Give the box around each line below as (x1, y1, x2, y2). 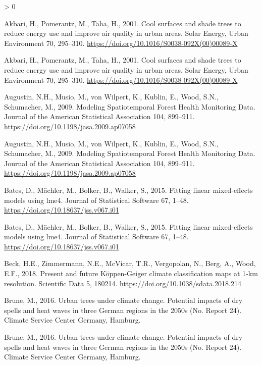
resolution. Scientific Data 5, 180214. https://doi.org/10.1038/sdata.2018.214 (4, 278, 241, 288)
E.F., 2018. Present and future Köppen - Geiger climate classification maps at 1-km (4, 268, 258, 279)
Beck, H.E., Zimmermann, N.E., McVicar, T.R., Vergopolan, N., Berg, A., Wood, (4, 258, 256, 269)
